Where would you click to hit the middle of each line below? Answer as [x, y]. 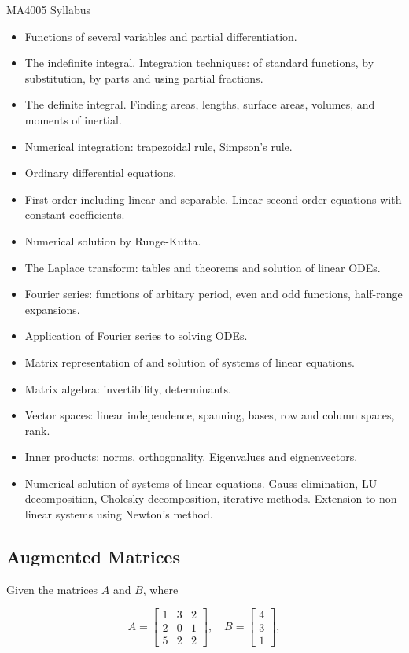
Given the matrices [52, 589]
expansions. [52, 309]
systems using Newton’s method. [134, 514]
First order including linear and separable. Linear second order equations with [213, 199]
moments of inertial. [73, 119]
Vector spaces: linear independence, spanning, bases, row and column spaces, [210, 415]
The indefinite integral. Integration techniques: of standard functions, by [199, 63]
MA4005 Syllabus [49, 9]
